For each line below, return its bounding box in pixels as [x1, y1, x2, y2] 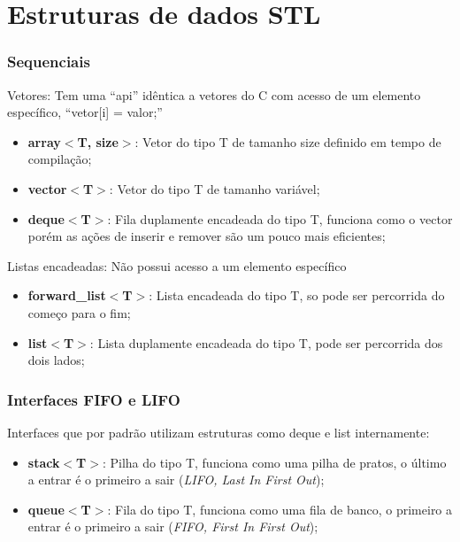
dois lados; [27, 351, 85, 369]
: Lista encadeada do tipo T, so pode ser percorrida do [149, 286, 445, 305]
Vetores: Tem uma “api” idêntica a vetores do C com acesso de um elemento [7, 85, 421, 104]
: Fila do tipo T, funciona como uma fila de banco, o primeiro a [107, 499, 453, 518]
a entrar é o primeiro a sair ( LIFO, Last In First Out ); [27, 470, 325, 489]
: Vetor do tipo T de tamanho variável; [109, 179, 320, 197]
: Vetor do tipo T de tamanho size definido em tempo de [134, 132, 441, 151]
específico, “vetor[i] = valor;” [7, 103, 163, 121]
